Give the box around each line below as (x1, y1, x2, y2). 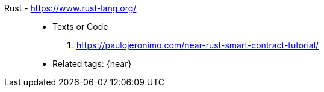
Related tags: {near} (52, 59, 132, 69)
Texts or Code (52, 22, 108, 32)
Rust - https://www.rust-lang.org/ (4, 3, 137, 13)
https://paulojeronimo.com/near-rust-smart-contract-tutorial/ (76, 40, 319, 50)
